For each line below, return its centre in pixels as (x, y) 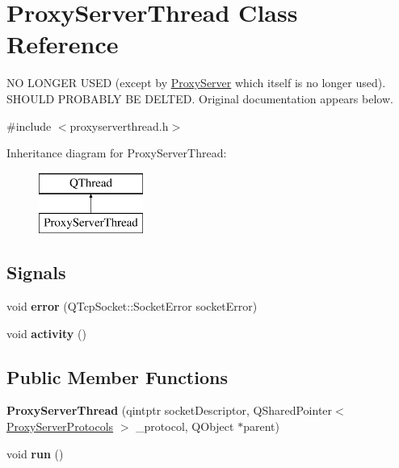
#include (29, 125)
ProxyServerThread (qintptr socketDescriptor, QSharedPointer (170, 410)
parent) (261, 426)
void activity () (46, 333)
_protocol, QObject (185, 426)
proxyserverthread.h (119, 125)
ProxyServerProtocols (60, 426)
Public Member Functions (117, 376)
